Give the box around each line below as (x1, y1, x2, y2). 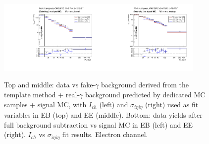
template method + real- (4, 89, 80, 100)
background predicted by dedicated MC (85, 89, 206, 100)
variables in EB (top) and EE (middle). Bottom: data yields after (4, 110, 203, 120)
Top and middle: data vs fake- (4, 79, 96, 90)
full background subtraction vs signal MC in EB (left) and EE (4, 119, 193, 130)
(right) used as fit (145, 99, 199, 109)
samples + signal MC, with (4, 99, 87, 109)
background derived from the (101, 79, 189, 90)
